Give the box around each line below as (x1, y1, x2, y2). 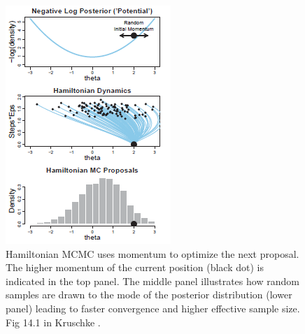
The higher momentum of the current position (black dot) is (6, 260, 264, 275)
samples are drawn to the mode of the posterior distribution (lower (6, 287, 292, 302)
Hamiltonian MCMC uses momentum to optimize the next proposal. (6, 246, 299, 261)
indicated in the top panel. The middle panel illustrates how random (6, 273, 299, 288)
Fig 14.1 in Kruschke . (6, 314, 101, 329)
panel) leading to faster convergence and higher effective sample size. (6, 300, 300, 315)
